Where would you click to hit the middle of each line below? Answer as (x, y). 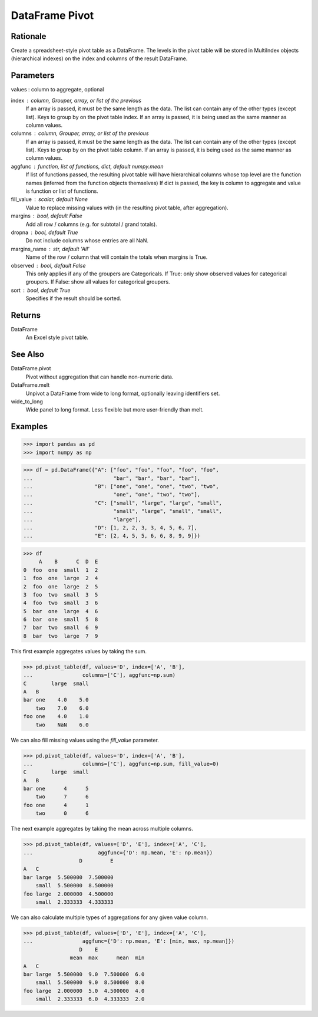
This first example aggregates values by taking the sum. (79, 651)
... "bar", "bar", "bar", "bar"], (112, 478)
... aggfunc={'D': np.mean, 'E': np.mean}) (118, 853)
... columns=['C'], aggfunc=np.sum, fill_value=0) (121, 764)
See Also (27, 355)
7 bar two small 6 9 (61, 628)
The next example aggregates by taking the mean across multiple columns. (102, 829)
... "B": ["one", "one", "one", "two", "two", (121, 487)
